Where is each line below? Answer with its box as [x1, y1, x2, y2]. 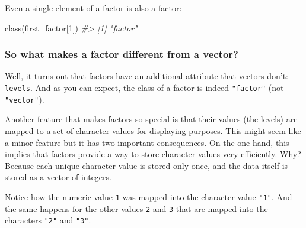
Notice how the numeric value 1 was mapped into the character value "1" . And [5, 190, 292, 203]
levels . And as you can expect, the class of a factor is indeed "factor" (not [5, 82, 284, 93]
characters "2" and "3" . [5, 214, 91, 226]
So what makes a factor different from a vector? [5, 47, 238, 61]
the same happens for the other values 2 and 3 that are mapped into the [5, 202, 268, 214]
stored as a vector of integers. [5, 171, 111, 183]
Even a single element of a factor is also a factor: [5, 2, 182, 14]
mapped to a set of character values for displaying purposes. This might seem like [5, 124, 301, 136]
